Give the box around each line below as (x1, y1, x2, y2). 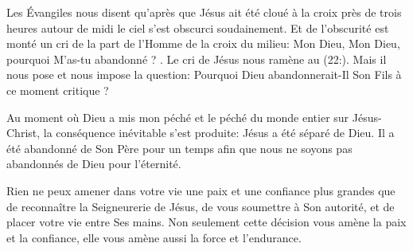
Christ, (6, 124, 41, 141)
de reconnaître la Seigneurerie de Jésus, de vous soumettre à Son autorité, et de (6, 198, 395, 214)
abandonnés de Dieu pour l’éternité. (6, 155, 181, 172)
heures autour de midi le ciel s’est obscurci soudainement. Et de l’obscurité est (6, 19, 389, 36)
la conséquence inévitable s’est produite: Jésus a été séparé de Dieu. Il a (43, 124, 395, 141)
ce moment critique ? (6, 81, 109, 98)
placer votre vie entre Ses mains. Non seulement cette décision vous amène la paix (6, 214, 407, 230)
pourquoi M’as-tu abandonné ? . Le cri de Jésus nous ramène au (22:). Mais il (6, 50, 387, 67)
